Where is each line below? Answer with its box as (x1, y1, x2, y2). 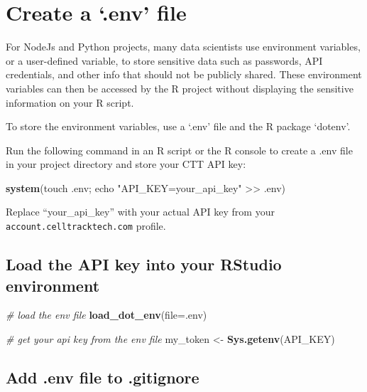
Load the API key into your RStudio (6, 253, 282, 275)
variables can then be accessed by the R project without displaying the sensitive (6, 80, 354, 95)
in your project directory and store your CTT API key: (6, 157, 246, 171)
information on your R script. (6, 95, 134, 110)
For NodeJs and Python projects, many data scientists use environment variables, (6, 39, 361, 54)
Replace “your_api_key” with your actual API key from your (6, 204, 275, 219)
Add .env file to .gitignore (6, 366, 199, 388)
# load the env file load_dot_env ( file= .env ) (6, 307, 207, 322)
